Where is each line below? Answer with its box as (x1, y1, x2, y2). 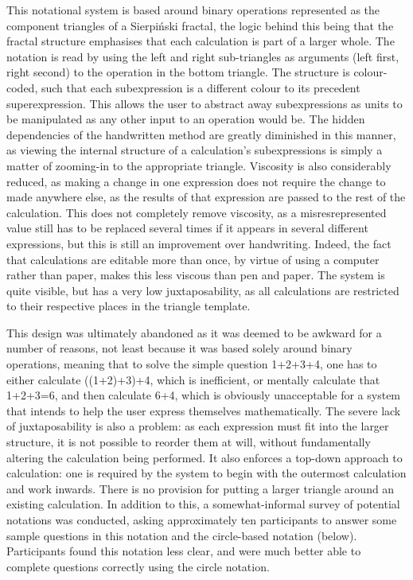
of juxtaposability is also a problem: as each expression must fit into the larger (6, 418, 389, 434)
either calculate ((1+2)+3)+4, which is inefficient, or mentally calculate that (6, 371, 380, 387)
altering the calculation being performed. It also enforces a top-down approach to (6, 449, 403, 465)
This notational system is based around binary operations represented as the (6, 2, 380, 18)
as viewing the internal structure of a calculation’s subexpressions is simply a (6, 142, 383, 158)
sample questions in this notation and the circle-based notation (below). (6, 527, 357, 543)
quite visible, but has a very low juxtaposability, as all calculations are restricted (6, 282, 399, 298)
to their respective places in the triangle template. (6, 298, 251, 314)
